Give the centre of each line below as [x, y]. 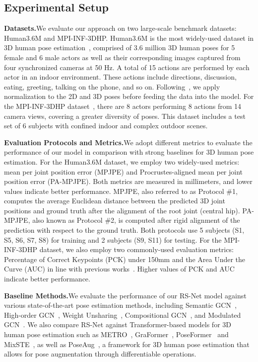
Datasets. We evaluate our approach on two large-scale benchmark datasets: [120, 28]
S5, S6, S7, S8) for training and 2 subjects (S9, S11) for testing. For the [113, 239]
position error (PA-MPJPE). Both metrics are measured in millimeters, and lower [128, 181]
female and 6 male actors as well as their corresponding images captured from [122, 57]
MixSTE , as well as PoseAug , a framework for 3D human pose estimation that [127, 344]
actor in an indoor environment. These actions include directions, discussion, [120, 77]
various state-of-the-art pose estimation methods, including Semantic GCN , [120, 305]
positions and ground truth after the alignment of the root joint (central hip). [122, 210]
